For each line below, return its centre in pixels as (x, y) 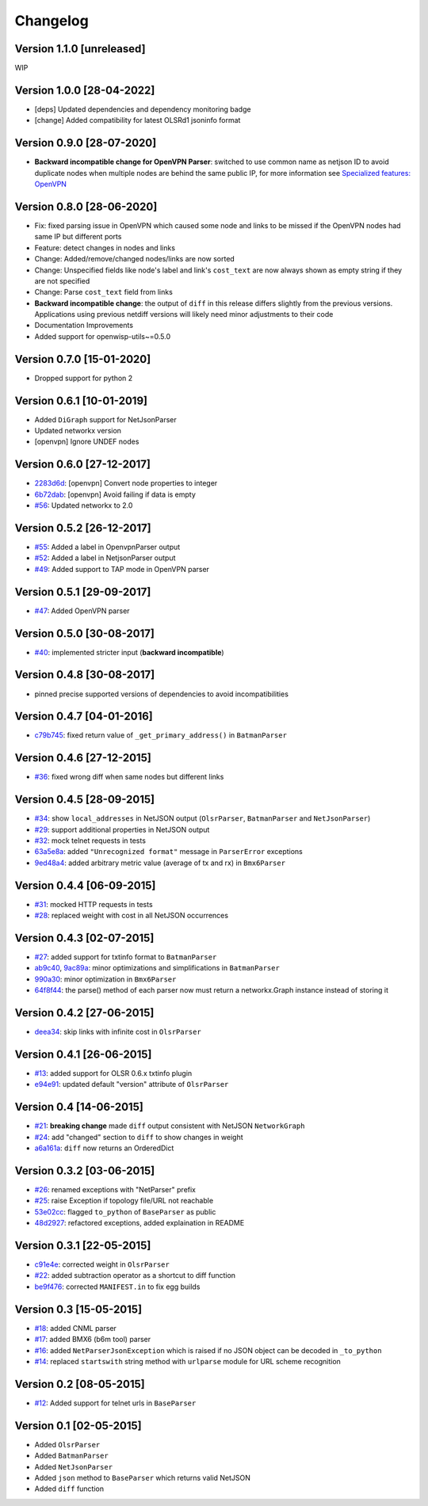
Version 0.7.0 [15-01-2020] (83, 359)
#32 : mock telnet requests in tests (90, 841)
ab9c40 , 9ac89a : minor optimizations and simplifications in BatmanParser (157, 968)
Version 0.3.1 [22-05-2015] (83, 1245)
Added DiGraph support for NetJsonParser (106, 419)
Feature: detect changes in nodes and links (105, 248)
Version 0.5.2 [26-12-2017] (83, 528)
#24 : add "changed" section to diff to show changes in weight (139, 1137)
